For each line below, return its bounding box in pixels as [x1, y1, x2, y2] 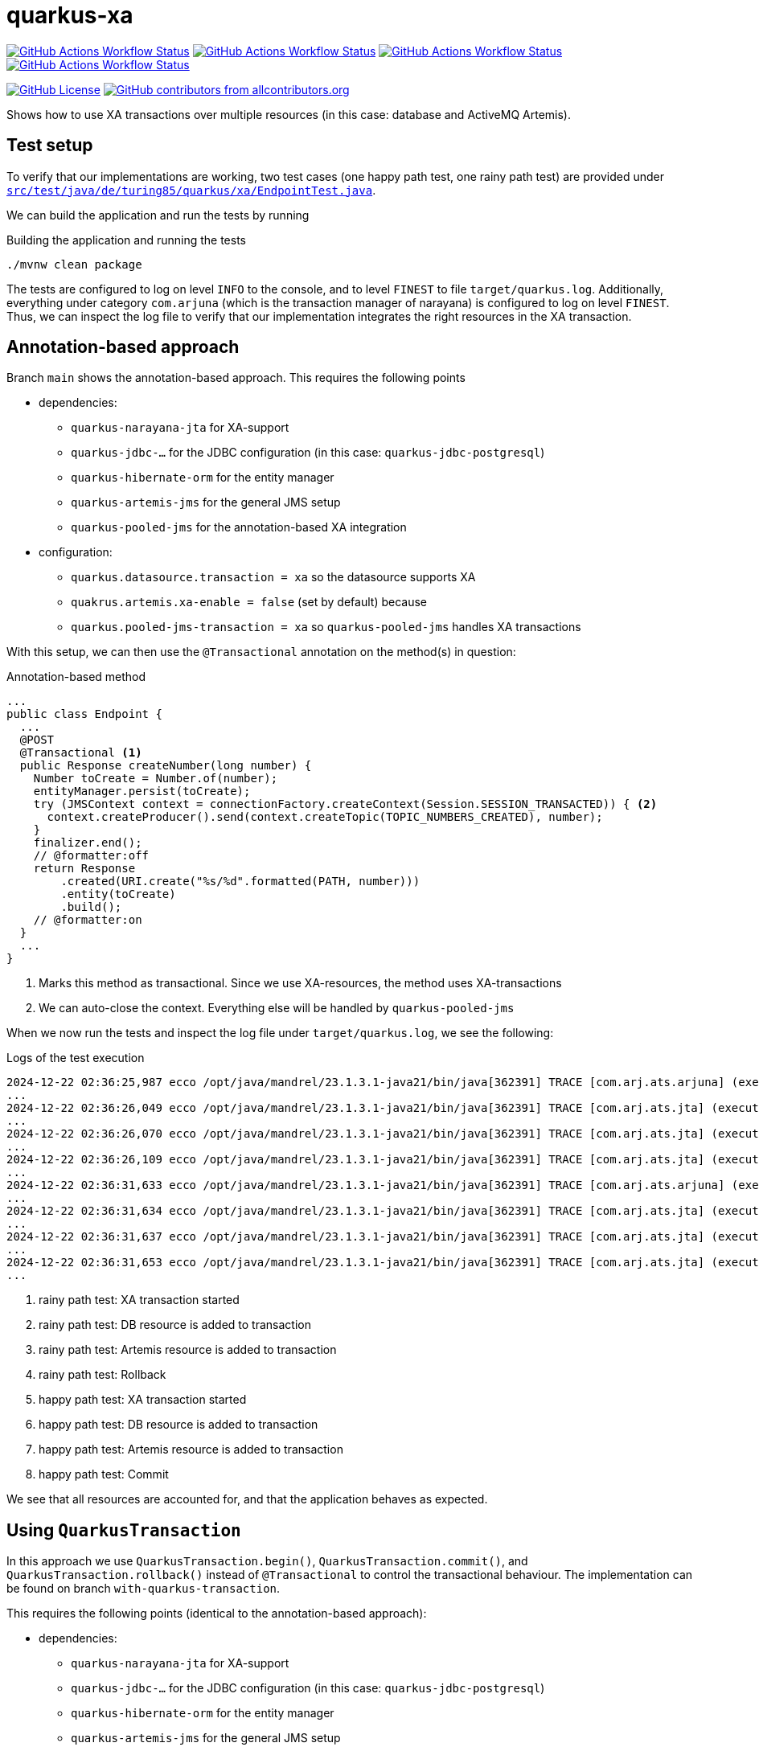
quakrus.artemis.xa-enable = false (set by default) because [71, 595, 427, 609]
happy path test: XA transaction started [39, 1392, 247, 1407]
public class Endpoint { [6, 707, 162, 721]
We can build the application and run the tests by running [6, 207, 310, 222]
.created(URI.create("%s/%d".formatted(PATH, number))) [60, 875, 421, 888]
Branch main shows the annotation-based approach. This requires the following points [6, 371, 466, 385]
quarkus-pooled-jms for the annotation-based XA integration [71, 520, 407, 535]
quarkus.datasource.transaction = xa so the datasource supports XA [71, 570, 476, 584]
